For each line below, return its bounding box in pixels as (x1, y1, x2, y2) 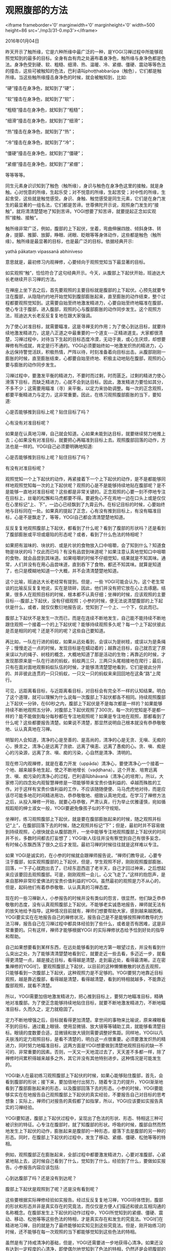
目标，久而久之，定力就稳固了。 (9, 1006, 77, 1012)
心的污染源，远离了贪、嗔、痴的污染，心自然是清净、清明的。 (5, 749, 135, 755)
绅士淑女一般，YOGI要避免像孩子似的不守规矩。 (22, 805, 123, 811)
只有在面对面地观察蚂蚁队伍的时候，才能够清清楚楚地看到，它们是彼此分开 (5, 664, 161, 670)
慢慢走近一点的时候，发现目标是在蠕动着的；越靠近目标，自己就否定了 (14, 645, 161, 651)
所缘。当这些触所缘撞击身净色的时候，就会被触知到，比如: (5, 74, 127, 80)
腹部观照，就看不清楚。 (5, 982, 54, 988)
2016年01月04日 (5, 38, 40, 44)
